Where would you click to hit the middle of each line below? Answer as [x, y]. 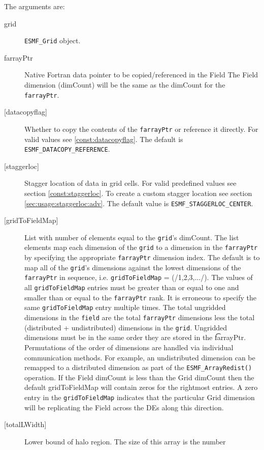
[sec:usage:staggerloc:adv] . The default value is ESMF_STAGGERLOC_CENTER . [139, 203]
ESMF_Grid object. [53, 40]
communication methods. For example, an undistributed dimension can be [140, 357]
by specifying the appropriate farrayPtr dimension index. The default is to [142, 257]
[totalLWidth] [25, 424]
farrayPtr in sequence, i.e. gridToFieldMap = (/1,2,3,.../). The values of [139, 277]
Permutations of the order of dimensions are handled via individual [129, 347]
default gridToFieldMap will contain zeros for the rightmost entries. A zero [141, 387]
